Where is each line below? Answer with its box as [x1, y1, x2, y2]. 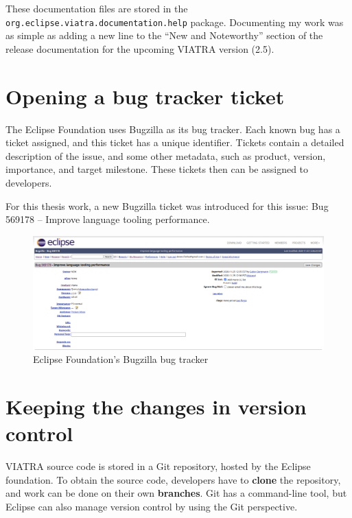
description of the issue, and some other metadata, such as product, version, [5, 148, 326, 163]
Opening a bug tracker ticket [5, 82, 285, 110]
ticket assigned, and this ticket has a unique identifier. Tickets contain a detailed [5, 135, 344, 150]
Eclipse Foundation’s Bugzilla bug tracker [33, 352, 209, 366]
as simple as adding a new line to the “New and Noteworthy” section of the [5, 28, 323, 43]
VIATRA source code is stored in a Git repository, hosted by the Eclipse [5, 459, 311, 473]
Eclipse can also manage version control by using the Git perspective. [5, 499, 298, 514]
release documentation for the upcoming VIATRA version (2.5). [5, 41, 274, 56]
